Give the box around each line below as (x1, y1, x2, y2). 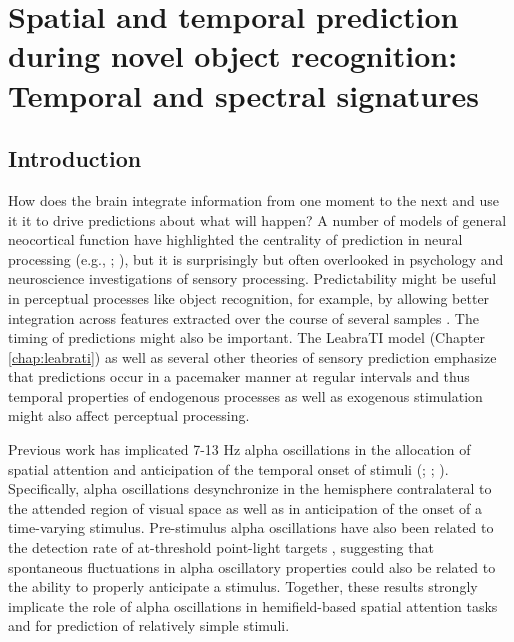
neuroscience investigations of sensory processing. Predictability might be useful (8, 268, 497, 289)
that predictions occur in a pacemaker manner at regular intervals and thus (8, 366, 470, 387)
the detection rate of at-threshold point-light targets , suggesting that (8, 537, 434, 558)
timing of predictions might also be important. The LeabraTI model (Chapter (8, 327, 485, 348)
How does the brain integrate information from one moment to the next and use (8, 189, 500, 210)
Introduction (8, 143, 142, 174)
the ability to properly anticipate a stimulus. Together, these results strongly (8, 576, 478, 597)
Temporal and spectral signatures (8, 74, 480, 115)
